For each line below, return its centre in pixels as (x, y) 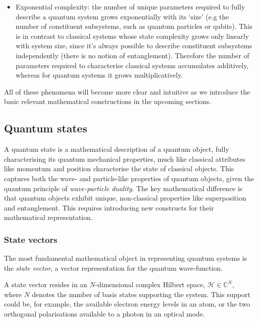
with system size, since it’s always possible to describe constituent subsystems (134, 46)
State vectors (31, 239)
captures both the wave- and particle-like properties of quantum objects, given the (129, 178)
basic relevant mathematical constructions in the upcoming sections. (108, 101)
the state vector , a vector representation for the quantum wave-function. (113, 268)
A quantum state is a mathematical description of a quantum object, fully (117, 149)
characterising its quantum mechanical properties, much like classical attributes (125, 159)
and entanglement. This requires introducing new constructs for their (109, 207)
